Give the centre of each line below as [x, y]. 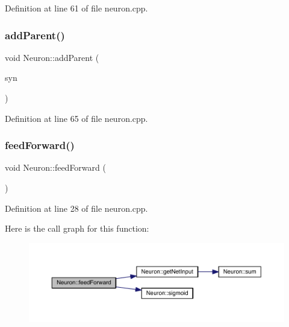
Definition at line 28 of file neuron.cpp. [76, 208]
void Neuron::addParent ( [52, 57]
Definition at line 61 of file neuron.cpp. [76, 8]
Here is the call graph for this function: [77, 228]
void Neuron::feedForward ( [55, 167]
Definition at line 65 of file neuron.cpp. [76, 118]
